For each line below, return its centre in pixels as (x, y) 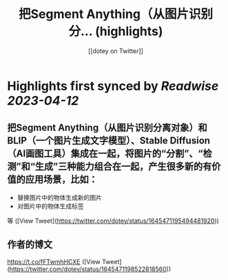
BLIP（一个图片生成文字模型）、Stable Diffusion (109, 141)
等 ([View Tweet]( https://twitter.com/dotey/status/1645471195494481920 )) (113, 221)
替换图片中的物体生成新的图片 (59, 197)
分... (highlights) (116, 31)
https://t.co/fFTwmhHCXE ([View (54, 261)
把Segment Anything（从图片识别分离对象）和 (107, 128)
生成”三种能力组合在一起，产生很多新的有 (123, 167)
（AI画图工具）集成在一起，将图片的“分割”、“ (105, 153)
